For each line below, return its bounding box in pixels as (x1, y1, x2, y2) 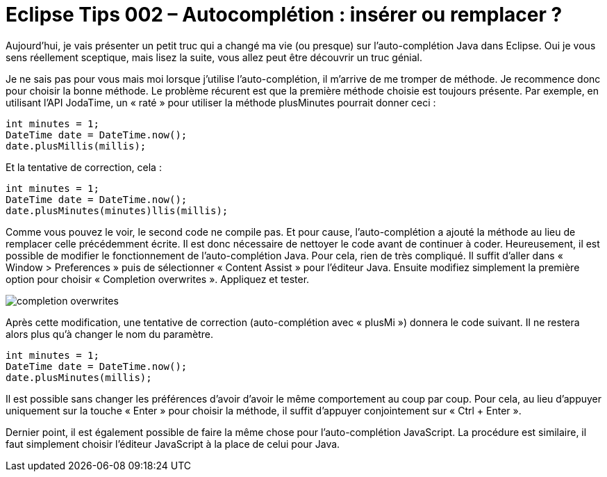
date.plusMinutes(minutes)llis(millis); (6, 204, 228, 216)
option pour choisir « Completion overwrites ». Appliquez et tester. (6, 273, 310, 285)
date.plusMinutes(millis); (6, 371, 152, 383)
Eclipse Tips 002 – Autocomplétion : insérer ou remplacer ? (6, 3, 563, 26)
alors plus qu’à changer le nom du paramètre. (6, 328, 213, 340)
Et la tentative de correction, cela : (6, 161, 162, 173)
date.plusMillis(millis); (6, 140, 147, 152)
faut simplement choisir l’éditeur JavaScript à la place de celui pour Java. (6, 437, 340, 450)
